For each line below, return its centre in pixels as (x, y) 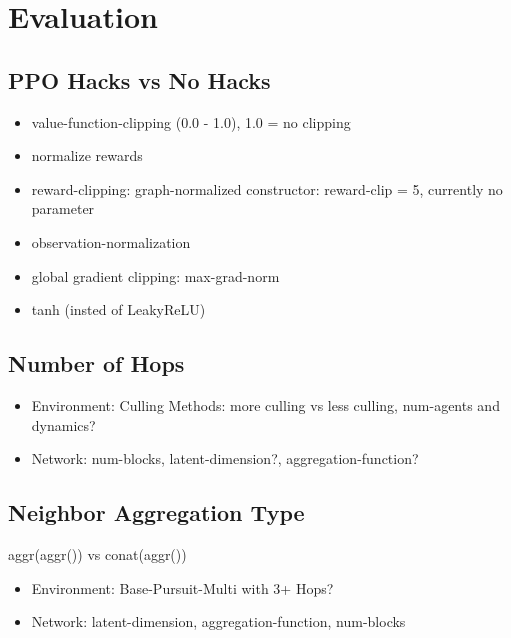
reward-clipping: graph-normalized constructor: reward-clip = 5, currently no (267, 188)
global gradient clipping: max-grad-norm (155, 275)
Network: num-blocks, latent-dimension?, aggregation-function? (225, 458)
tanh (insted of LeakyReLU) (118, 309)
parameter (63, 208)
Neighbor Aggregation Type (156, 512)
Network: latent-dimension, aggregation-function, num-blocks (218, 621)
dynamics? (63, 424)
